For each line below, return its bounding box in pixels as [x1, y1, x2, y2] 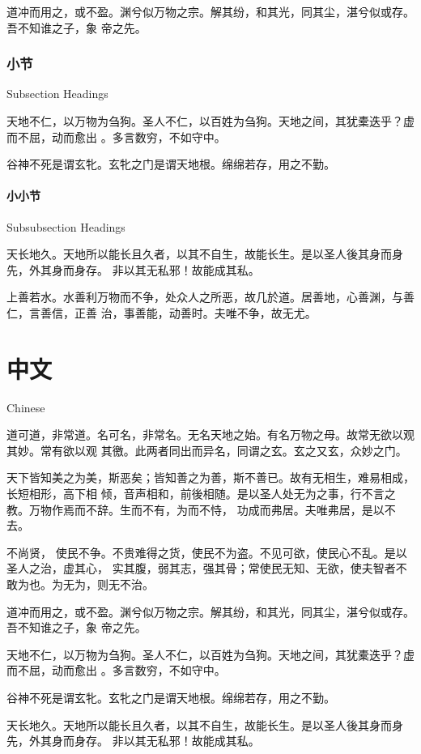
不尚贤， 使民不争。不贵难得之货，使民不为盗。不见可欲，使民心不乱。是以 [6, 543, 407, 560]
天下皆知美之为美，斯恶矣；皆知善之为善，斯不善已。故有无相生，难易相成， [6, 469, 415, 486]
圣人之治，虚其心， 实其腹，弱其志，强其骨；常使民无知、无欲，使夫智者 [6, 560, 396, 577]
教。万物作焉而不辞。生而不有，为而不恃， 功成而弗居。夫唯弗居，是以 [6, 501, 385, 518]
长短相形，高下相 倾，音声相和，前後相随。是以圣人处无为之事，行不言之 [6, 485, 396, 502]
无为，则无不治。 [62, 576, 154, 593]
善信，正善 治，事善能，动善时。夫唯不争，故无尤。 [40, 304, 317, 321]
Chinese [6, 398, 45, 415]
